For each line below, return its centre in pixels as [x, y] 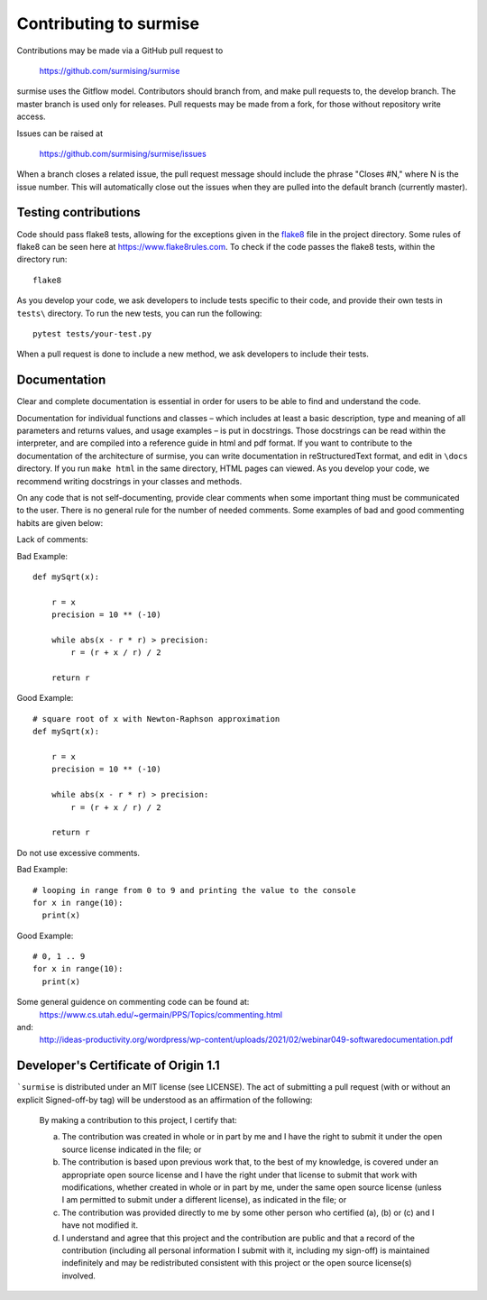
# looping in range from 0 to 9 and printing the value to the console [194, 890]
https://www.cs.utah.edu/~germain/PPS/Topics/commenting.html [161, 1014]
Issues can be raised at [60, 133]
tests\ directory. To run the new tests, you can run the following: [139, 313]
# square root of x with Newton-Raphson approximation [156, 719]
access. [31, 116]
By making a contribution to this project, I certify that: [138, 1120]
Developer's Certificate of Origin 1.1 [118, 1066]
